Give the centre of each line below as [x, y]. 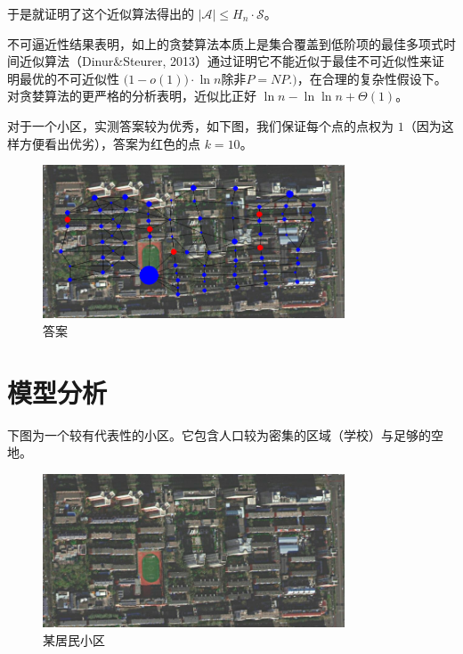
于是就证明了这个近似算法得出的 [101, 13]
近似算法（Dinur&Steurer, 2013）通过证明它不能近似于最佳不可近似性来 [226, 61]
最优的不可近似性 [69, 78]
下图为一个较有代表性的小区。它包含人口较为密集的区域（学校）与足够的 [219, 434]
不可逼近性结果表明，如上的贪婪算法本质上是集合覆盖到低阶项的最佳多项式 [225, 43]
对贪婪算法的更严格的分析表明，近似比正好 [132, 96]
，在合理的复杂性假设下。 [372, 78]
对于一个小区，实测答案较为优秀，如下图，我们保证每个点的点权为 [200, 125]
